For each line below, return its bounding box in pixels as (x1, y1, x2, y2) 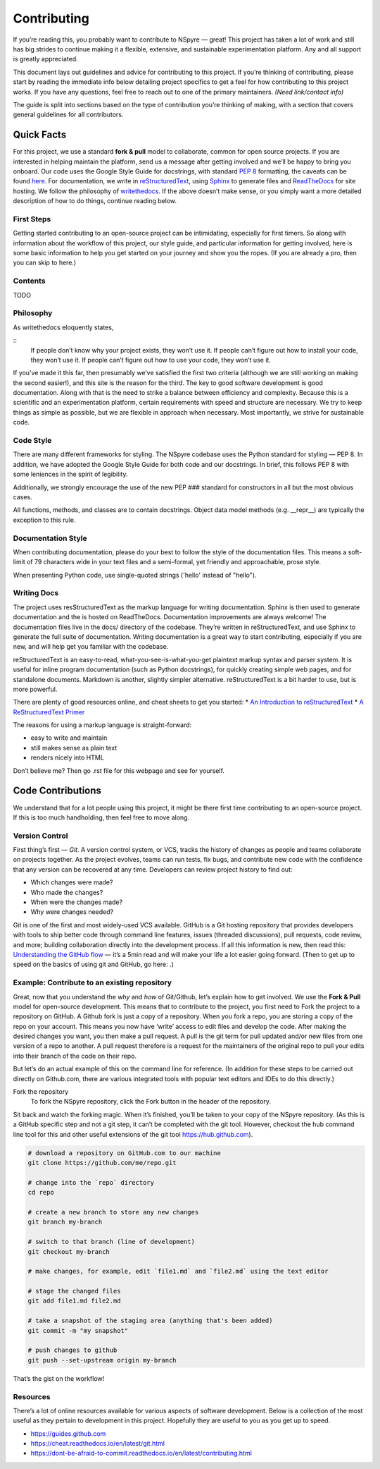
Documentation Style (13, 533, 87, 543)
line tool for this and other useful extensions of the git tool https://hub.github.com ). (13, 1130, 253, 1138)
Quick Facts (13, 129, 67, 141)
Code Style (13, 436, 52, 446)
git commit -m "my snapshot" (27, 1327, 129, 1334)
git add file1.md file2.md (27, 1297, 121, 1305)
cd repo (27, 1188, 54, 1197)
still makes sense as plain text (30, 743, 118, 752)
